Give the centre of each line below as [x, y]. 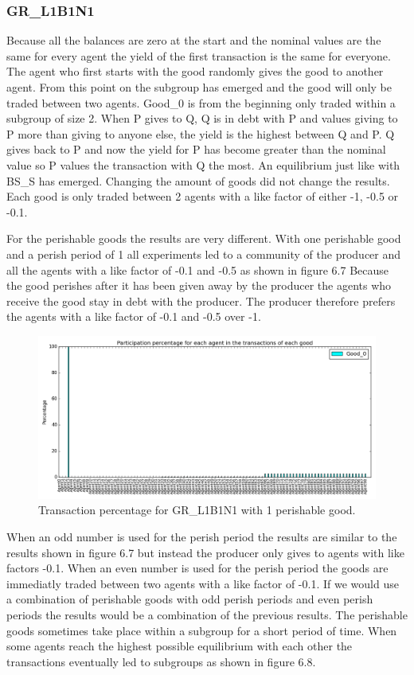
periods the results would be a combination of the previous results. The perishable [207, 615]
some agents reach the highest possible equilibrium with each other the [180, 646]
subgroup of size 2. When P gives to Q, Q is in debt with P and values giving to [202, 118]
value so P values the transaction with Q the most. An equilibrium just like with [203, 164]
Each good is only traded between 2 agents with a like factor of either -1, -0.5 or [203, 196]
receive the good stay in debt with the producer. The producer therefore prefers [201, 300]
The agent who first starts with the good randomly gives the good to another [195, 71]
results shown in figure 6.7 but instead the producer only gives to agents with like [205, 552]
